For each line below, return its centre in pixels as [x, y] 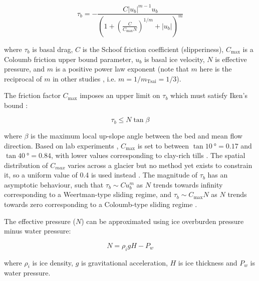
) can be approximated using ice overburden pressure [163, 221]
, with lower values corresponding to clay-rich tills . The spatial [148, 155]
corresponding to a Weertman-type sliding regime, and [88, 194]
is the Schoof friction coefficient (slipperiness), [153, 49]
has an [218, 175]
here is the [216, 69]
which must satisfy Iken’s [209, 95]
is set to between [163, 145]
